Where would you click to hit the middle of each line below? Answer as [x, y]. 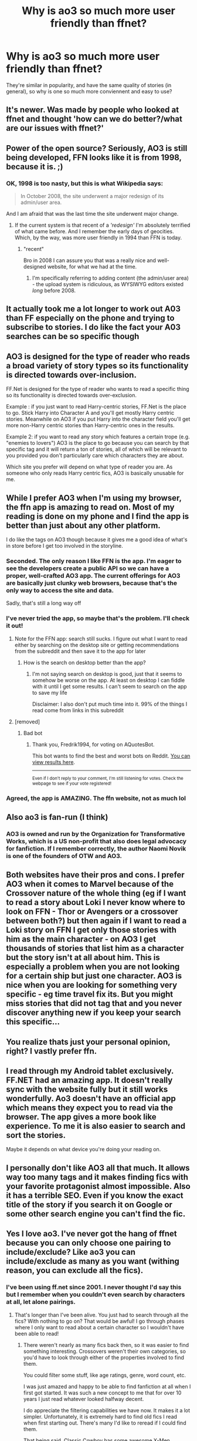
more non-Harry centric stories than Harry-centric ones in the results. [90, 425]
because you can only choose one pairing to [89, 1243]
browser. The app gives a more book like [81, 1117]
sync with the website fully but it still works [87, 1089]
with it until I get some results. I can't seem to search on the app [109, 686]
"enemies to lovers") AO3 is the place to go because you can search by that [98, 443]
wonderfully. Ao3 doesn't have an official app [91, 1099]
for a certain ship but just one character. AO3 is [94, 976]
